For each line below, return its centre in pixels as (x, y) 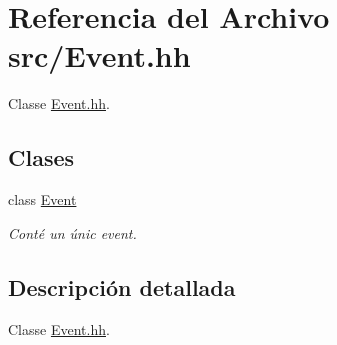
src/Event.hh (99, 55)
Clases (41, 157)
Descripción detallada (122, 286)
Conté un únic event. (72, 232)
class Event (42, 199)
